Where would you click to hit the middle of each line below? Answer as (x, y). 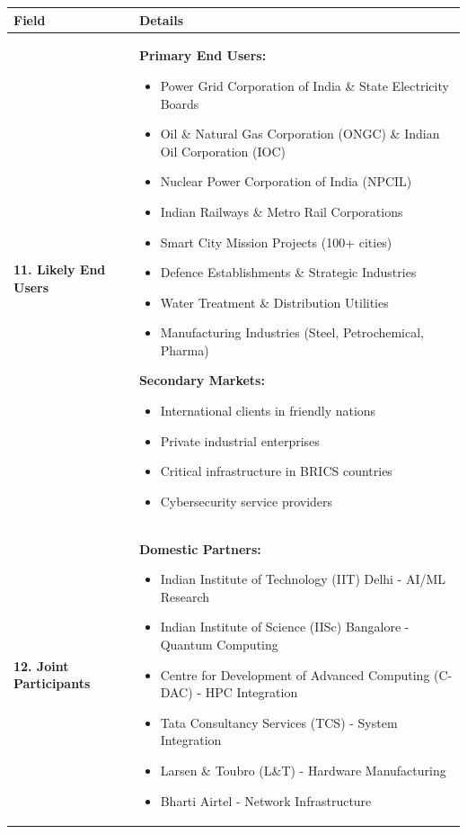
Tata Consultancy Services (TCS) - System (279, 722)
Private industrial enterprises (240, 440)
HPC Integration (251, 692)
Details (161, 19)
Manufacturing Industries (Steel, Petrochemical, (292, 332)
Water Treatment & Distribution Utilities (274, 302)
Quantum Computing (219, 645)
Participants (52, 683)
